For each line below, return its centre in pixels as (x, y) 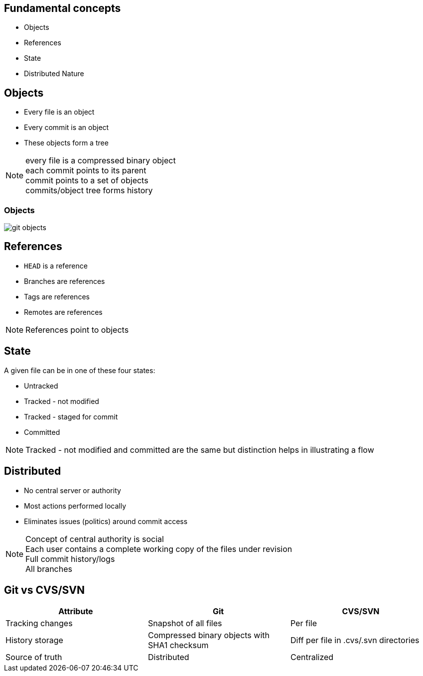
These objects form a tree (66, 143)
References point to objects (77, 330)
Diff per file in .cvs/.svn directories (355, 640)
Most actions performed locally (75, 506)
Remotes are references (63, 312)
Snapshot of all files (185, 623)
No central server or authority (72, 490)
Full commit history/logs (70, 559)
